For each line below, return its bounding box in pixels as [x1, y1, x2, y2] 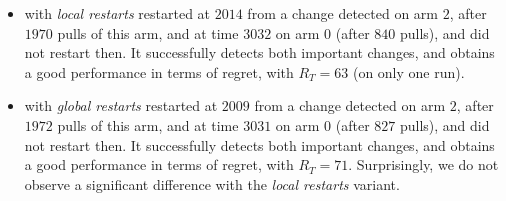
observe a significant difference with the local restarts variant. [24, 173, 400, 194]
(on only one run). [352, 61, 465, 82]
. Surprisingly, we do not [348, 154, 499, 175]
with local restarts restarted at [24, 3, 211, 23]
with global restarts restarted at [24, 95, 218, 116]
